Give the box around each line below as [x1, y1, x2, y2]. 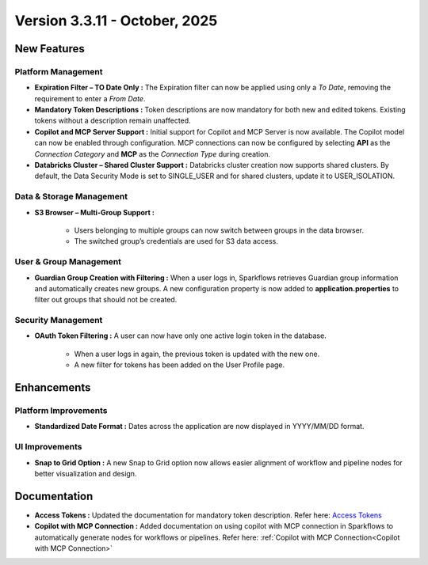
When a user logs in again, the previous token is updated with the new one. [74, 349, 320, 358]
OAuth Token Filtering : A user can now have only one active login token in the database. [34, 331, 327, 340]
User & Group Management [14, 256, 122, 267]
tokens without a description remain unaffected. [34, 116, 191, 126]
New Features [14, 42, 85, 55]
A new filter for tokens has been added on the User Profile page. [74, 360, 285, 370]
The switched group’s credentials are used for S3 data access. [74, 237, 279, 246]
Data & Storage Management [14, 191, 128, 202]
